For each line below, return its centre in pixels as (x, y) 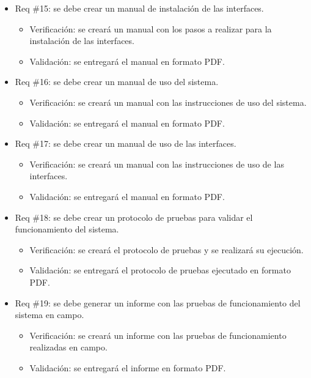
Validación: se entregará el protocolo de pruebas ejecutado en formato (160, 270)
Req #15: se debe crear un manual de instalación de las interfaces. (139, 8)
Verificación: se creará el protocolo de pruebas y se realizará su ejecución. (166, 249)
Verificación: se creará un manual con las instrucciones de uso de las (157, 164)
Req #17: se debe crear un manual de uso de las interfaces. (126, 143)
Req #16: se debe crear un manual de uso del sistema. (117, 82)
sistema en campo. (49, 315)
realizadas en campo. (68, 347)
